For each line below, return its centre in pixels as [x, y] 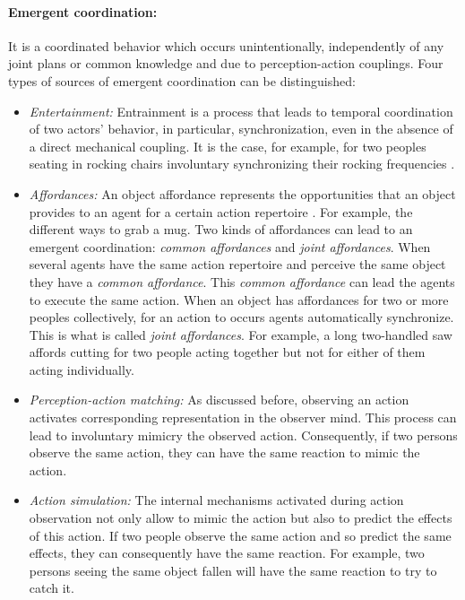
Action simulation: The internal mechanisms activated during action [216, 500]
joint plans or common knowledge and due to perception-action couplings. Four [226, 63]
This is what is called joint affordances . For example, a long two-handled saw [241, 334]
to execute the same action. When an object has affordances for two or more [239, 299]
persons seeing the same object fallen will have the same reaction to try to [233, 570]
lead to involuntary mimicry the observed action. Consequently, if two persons [243, 435]
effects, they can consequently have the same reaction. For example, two [227, 553]
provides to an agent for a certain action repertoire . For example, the [221, 211]
